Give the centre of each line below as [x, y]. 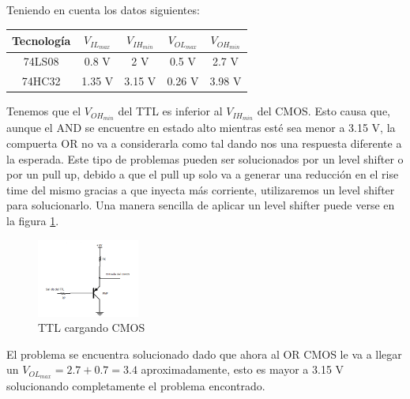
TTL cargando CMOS [92, 327]
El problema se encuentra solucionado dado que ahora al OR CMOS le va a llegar [204, 354]
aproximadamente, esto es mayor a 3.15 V [243, 369]
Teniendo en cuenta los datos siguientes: [103, 9]
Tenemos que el [44, 111]
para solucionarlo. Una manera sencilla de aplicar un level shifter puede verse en [201, 205]
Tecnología [41, 40]
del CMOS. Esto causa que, [324, 111]
